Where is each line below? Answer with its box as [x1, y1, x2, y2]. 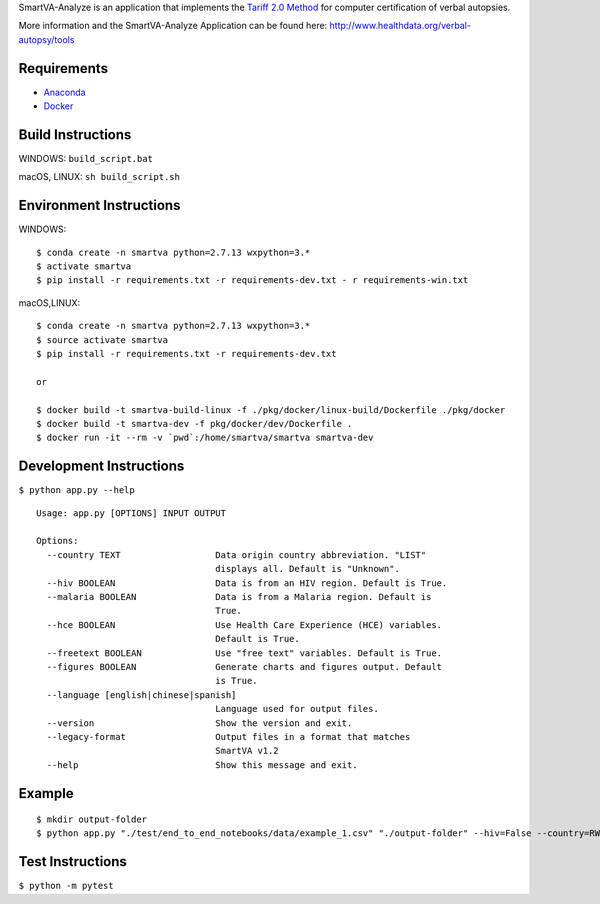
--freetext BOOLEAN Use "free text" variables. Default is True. [46, 647, 443, 659]
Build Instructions [18, 126, 132, 143]
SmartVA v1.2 [215, 745, 279, 757]
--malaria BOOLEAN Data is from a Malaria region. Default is [46, 591, 432, 602]
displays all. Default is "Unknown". [215, 563, 400, 575]
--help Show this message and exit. [46, 759, 359, 770]
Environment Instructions [18, 197, 181, 214]
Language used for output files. [215, 703, 379, 715]
